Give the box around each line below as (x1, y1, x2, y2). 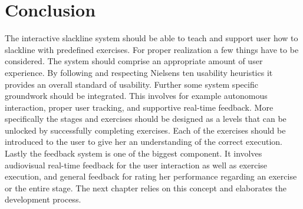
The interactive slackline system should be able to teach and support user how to (5, 32, 298, 44)
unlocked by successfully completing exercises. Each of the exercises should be (5, 124, 286, 136)
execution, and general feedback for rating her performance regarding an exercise (5, 170, 297, 183)
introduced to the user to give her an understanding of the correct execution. (5, 135, 282, 148)
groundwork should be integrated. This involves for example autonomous (5, 89, 268, 102)
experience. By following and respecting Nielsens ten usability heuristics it (5, 66, 273, 78)
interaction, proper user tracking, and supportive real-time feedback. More (5, 101, 274, 113)
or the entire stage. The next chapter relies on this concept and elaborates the (5, 181, 287, 194)
